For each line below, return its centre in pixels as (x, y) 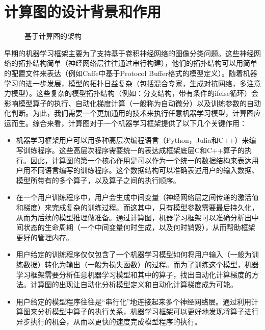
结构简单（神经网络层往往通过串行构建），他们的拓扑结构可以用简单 (145, 63)
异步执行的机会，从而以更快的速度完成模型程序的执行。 (109, 321)
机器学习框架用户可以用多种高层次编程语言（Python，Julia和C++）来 (132, 140)
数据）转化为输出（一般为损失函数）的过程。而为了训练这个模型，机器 (141, 264)
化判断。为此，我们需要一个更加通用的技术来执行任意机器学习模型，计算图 (129, 113)
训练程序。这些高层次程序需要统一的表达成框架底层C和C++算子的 (134, 150)
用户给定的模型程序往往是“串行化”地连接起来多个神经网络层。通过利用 (134, 301)
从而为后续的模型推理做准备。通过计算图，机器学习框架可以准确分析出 (134, 217)
